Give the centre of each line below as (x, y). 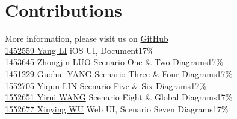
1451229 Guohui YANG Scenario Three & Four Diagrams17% (119, 73)
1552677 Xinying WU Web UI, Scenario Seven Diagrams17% (117, 109)
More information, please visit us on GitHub (87, 39)
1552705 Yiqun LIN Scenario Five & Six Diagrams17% (106, 85)
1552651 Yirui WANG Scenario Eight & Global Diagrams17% (119, 97)
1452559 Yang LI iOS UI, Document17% (79, 50)
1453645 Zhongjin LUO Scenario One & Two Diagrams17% (114, 62)
